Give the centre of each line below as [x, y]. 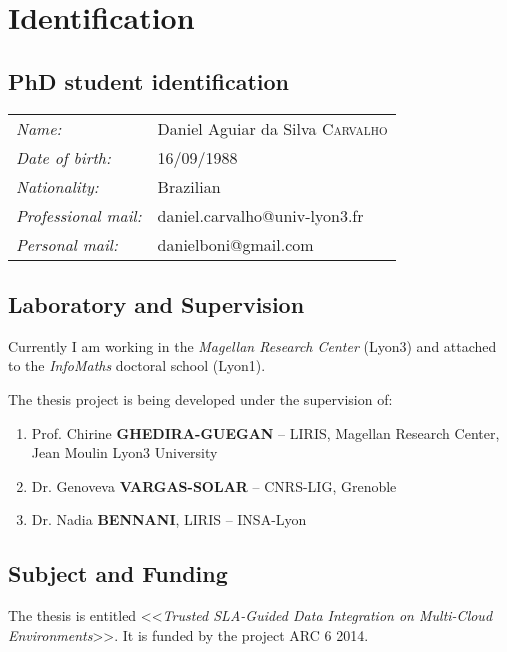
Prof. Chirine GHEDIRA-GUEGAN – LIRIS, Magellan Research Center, [265, 432]
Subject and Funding [118, 573]
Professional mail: [79, 215]
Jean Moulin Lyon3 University [124, 452]
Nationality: [57, 186]
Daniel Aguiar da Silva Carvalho [272, 128]
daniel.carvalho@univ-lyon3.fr [260, 215]
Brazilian [189, 186]
